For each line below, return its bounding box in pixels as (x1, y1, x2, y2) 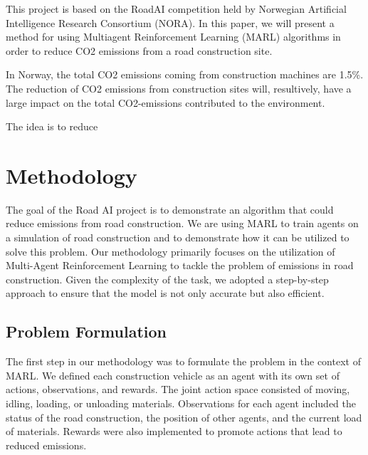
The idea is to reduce (6, 119, 98, 134)
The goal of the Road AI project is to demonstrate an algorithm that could (6, 202, 334, 216)
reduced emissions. (6, 437, 87, 452)
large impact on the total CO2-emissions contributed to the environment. (6, 95, 325, 110)
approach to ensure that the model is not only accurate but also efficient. (6, 286, 325, 300)
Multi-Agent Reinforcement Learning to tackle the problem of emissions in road (6, 258, 354, 273)
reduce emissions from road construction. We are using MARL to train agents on (6, 216, 359, 231)
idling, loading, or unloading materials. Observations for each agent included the (6, 396, 356, 411)
